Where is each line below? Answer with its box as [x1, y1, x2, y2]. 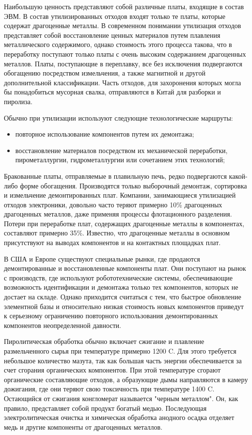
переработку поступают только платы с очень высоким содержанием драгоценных [4, 48, 246, 59]
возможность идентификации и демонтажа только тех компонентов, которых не [4, 282, 238, 292]
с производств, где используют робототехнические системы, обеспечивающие [4, 272, 233, 282]
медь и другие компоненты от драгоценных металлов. [4, 421, 163, 432]
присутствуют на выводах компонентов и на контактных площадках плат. [4, 237, 221, 248]
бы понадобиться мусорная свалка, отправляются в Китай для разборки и [4, 87, 221, 97]
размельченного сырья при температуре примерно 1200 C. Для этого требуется [4, 346, 236, 356]
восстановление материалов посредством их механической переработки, [15, 145, 228, 155]
